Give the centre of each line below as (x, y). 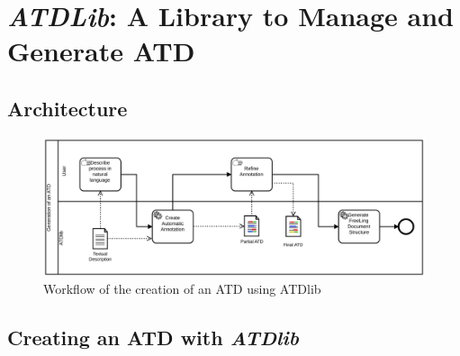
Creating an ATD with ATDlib (153, 338)
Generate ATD (101, 51)
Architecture (68, 108)
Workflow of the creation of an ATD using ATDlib (182, 289)
